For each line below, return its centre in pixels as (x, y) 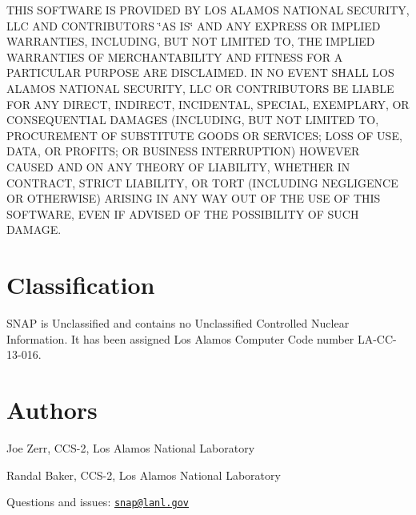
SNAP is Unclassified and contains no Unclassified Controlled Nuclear (178, 323)
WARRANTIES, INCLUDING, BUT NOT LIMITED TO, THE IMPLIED (191, 41)
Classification (81, 285)
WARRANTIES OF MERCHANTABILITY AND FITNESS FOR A (175, 56)
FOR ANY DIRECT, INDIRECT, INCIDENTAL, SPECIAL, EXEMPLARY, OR (208, 104)
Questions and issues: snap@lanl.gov (98, 502)
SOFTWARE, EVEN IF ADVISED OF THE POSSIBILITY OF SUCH (183, 213)
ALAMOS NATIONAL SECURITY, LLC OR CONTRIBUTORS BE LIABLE (200, 88)
